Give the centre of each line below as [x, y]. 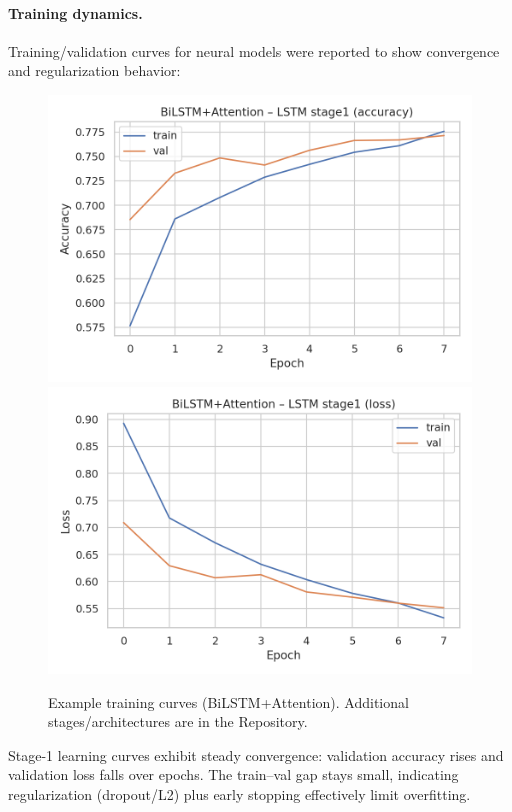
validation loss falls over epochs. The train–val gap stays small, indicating [233, 774]
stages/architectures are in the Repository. [178, 721]
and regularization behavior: [94, 70]
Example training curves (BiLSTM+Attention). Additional [228, 701]
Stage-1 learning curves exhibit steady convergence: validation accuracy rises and [256, 754]
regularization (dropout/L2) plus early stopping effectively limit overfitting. [239, 793]
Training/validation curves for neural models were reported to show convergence [254, 50]
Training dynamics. [75, 12]
